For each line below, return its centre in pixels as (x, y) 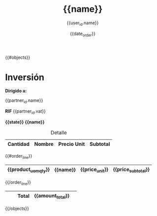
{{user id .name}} (83, 23)
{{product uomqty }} (29, 170)
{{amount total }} (52, 196)
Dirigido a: (16, 91)
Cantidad (18, 144)
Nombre (44, 144)
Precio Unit (72, 144)
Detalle (59, 133)
